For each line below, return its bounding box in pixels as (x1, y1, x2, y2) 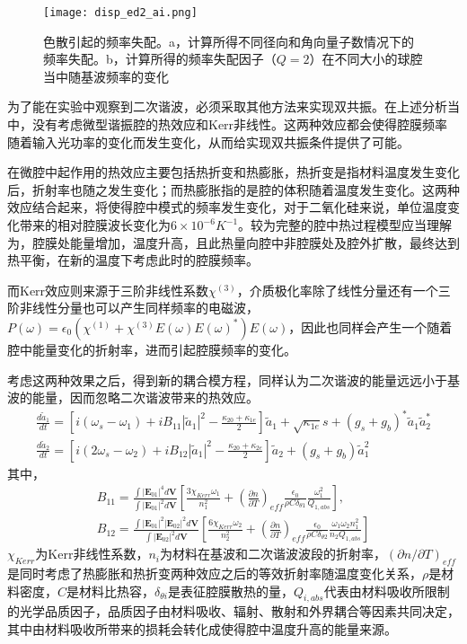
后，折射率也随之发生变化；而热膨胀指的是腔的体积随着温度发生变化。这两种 (7, 180, 460, 198)
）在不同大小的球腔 (309, 49, 423, 68)
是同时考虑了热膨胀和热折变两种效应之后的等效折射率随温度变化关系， (7, 564, 422, 583)
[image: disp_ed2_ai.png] (43, 6, 198, 19)
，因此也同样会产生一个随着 (288, 317, 453, 336)
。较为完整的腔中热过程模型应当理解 (238, 216, 453, 234)
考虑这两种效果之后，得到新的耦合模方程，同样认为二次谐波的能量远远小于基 (7, 370, 460, 389)
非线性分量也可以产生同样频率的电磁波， (19, 298, 259, 317)
